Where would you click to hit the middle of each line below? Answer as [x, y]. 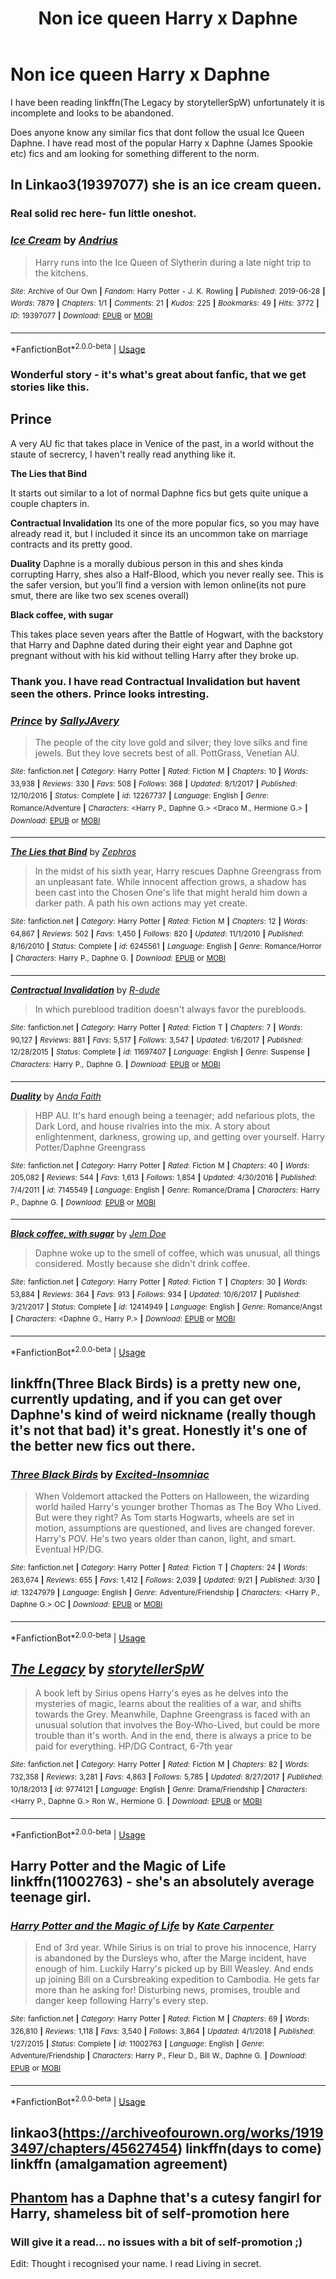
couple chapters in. [50, 503]
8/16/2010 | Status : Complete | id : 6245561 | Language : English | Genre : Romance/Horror [166, 946]
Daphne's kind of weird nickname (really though [163, 1414]
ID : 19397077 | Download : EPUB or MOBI [81, 315]
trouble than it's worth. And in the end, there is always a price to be [173, 1736]
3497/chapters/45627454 [94, 2148]
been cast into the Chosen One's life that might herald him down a [171, 893]
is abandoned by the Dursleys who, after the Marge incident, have [170, 1958]
